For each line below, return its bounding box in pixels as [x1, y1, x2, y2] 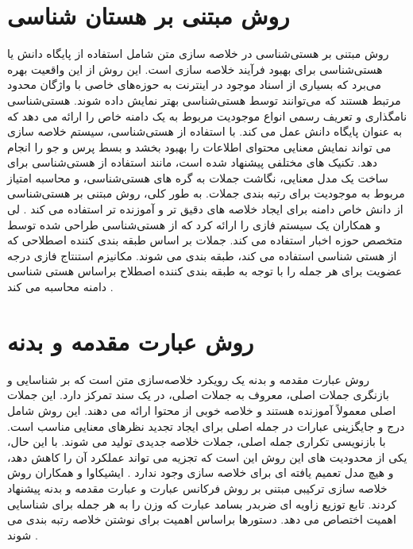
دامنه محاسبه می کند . [7, 278, 114, 295]
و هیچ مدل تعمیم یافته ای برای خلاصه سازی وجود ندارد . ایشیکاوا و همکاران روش [7, 464, 394, 481]
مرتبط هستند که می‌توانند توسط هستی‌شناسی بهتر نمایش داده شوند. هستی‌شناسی [7, 91, 401, 108]
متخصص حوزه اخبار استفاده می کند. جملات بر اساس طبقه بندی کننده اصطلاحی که [7, 232, 403, 248]
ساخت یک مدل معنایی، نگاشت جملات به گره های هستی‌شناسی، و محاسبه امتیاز [7, 169, 388, 186]
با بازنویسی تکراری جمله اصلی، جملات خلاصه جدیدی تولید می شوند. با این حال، [7, 433, 386, 450]
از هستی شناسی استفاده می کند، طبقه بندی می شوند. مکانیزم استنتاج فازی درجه [7, 247, 397, 263]
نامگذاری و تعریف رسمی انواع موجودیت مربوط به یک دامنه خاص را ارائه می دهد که [7, 107, 407, 124]
